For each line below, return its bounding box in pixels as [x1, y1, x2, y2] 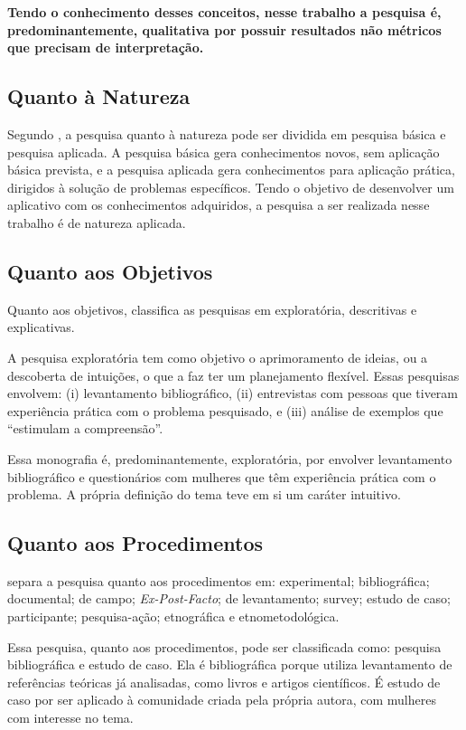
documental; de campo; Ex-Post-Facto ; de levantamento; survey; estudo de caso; [7, 589, 451, 608]
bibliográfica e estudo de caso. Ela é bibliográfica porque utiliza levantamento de [7, 655, 452, 674]
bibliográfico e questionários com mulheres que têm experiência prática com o [7, 467, 436, 486]
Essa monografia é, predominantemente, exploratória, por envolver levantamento [7, 449, 452, 468]
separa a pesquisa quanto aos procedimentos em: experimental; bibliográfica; [7, 571, 430, 590]
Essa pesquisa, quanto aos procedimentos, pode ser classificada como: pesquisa [7, 637, 442, 656]
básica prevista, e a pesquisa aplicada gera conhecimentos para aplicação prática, [7, 160, 455, 179]
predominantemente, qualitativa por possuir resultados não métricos [7, 20, 442, 39]
